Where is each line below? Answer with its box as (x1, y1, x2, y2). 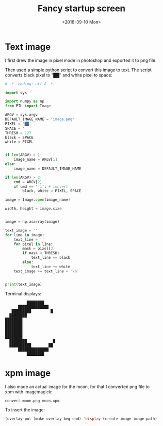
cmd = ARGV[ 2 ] (14, 179, 42, 184)
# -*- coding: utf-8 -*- (5, 81, 55, 86)
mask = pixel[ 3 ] (22, 246, 55, 251)
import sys (5, 90, 27, 95)
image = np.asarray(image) (5, 219, 60, 224)
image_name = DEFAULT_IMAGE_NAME (14, 166, 81, 171)
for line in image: (5, 232, 45, 237)
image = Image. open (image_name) (5, 197, 70, 202)
